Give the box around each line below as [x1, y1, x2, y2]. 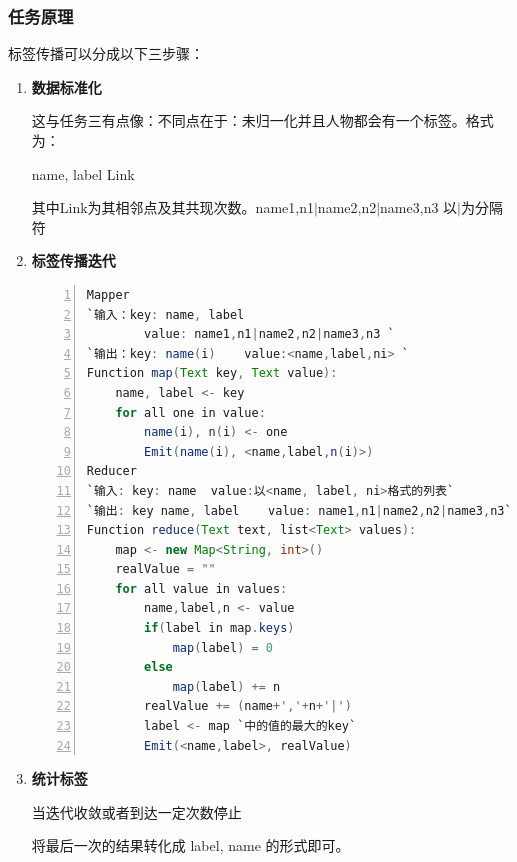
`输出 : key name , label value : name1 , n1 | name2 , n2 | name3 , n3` [86, 503, 512, 518]
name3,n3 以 [380, 197, 458, 218]
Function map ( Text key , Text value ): [86, 366, 338, 381]
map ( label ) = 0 [172, 640, 274, 655]
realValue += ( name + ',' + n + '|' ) [144, 699, 352, 714]
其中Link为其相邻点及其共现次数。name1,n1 [31, 197, 314, 218]
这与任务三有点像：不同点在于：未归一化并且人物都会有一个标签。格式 [31, 110, 494, 131]
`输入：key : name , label [86, 307, 245, 322]
